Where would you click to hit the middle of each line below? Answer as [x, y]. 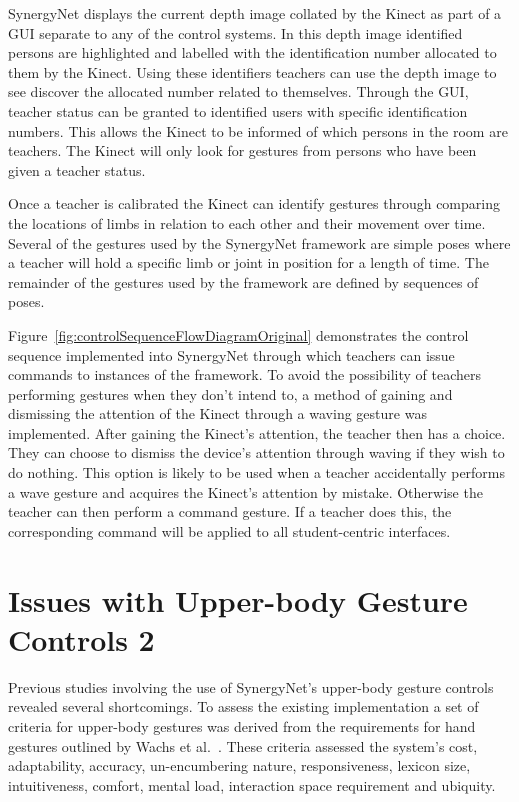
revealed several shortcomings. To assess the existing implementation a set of [243, 706]
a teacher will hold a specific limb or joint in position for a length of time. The [248, 262]
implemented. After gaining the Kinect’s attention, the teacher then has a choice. [257, 432]
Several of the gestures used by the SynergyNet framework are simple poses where [259, 242]
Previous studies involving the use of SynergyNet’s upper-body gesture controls [251, 686]
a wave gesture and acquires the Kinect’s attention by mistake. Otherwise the [245, 491]
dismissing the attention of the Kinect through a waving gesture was [217, 413]
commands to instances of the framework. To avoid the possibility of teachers [245, 374]
